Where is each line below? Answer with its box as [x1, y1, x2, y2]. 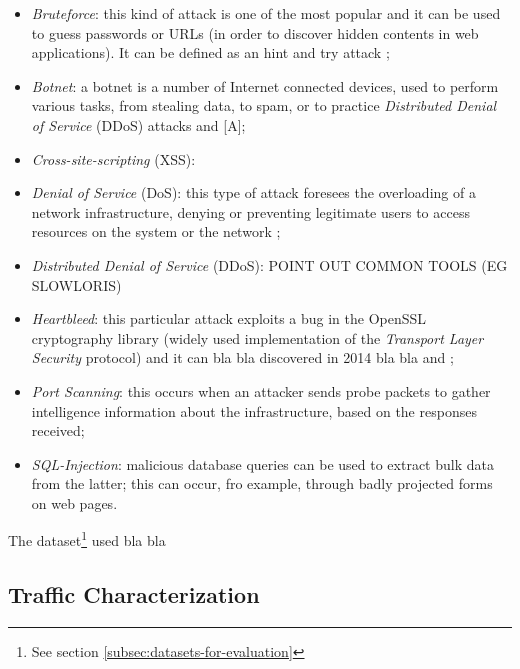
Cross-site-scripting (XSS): [31, 148, 196, 169]
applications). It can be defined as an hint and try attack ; [31, 42, 390, 63]
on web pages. [31, 492, 118, 513]
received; [31, 420, 85, 441]
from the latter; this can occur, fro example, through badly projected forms [31, 473, 493, 494]
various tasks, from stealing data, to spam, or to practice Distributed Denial [31, 95, 497, 116]
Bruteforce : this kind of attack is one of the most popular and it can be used [31, 3, 501, 23]
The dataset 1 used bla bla [8, 527, 166, 551]
